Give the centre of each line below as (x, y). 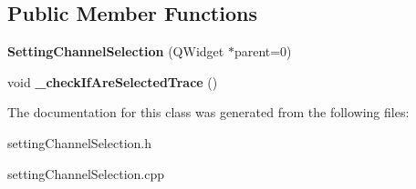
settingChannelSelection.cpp (86, 173)
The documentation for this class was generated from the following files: (208, 112)
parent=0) (263, 51)
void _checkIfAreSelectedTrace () (113, 81)
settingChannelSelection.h (79, 142)
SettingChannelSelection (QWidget (116, 51)
